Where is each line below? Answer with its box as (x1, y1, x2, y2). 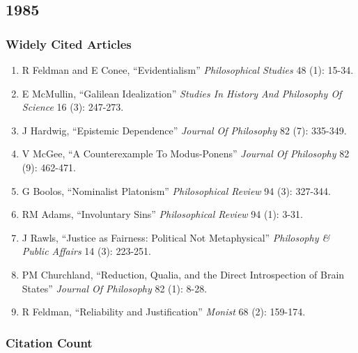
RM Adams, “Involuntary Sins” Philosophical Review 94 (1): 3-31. (22, 207, 303, 221)
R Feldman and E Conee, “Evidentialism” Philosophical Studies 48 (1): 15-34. (22, 63, 354, 77)
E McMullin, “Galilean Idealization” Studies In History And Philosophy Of (22, 86, 342, 100)
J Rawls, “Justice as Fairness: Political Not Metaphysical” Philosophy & (22, 230, 330, 244)
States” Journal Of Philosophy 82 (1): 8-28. (22, 281, 208, 295)
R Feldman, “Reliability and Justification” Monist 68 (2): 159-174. (22, 304, 306, 319)
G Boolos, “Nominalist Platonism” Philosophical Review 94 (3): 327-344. (22, 183, 331, 198)
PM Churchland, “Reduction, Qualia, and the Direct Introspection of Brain (22, 267, 345, 281)
